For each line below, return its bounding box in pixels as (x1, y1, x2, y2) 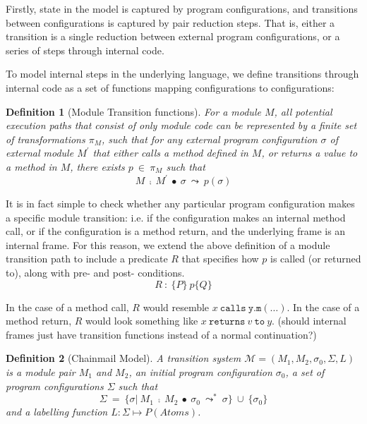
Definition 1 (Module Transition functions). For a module (6, 104, 261, 119)
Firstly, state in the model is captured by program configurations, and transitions (6, 1, 358, 16)
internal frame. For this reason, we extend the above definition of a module (6, 237, 330, 252)
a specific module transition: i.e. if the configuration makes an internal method (6, 210, 346, 224)
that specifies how (181, 251, 259, 266)
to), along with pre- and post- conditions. (6, 265, 185, 279)
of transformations (6, 131, 85, 146)
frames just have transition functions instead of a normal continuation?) (6, 327, 317, 341)
